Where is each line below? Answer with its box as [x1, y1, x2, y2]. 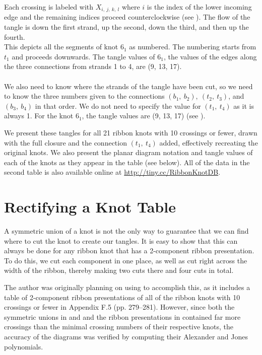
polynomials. [4, 341, 43, 351]
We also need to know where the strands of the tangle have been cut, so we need [4, 81, 253, 91]
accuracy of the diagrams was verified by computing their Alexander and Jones [4, 331, 248, 342]
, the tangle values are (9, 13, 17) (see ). [82, 110, 206, 121]
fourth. [4, 31, 25, 42]
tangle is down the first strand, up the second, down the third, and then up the [4, 22, 249, 32]
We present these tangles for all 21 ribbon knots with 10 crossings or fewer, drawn [4, 127, 257, 137]
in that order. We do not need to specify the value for [35, 100, 201, 111]
